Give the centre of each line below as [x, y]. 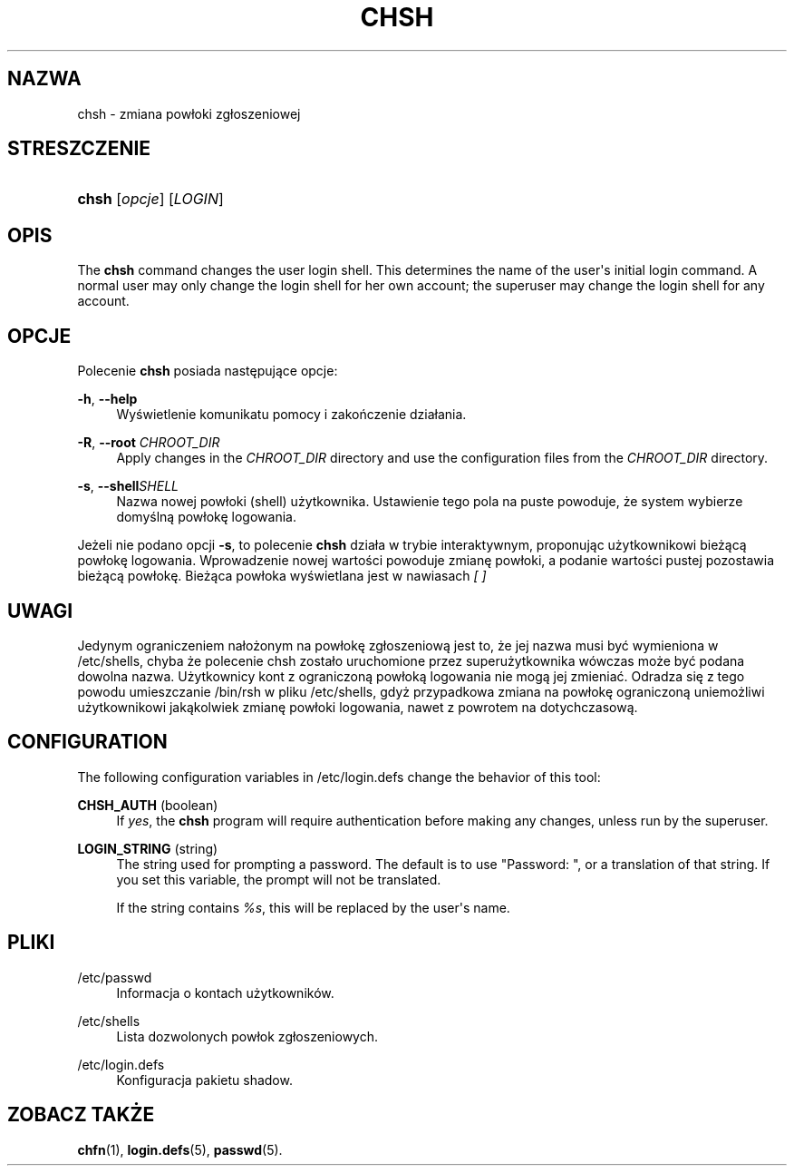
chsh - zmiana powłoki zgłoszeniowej [189, 113]
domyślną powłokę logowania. [206, 517]
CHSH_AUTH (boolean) [148, 805]
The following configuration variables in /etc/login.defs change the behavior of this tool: [339, 777]
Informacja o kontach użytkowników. [225, 992]
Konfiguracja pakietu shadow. [204, 1080]
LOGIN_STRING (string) [148, 848]
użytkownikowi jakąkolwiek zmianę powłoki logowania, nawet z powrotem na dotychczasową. [358, 707]
